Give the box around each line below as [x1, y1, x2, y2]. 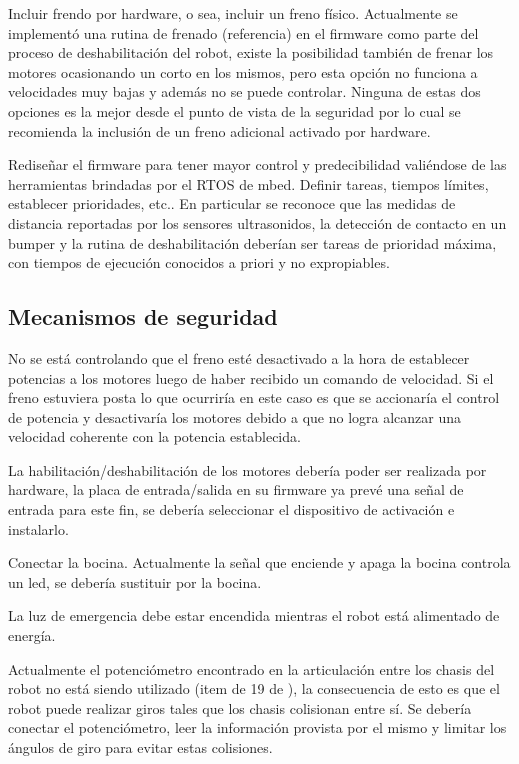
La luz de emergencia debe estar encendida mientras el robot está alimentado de [8, 605, 500, 626]
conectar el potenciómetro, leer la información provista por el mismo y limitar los [8, 717, 507, 738]
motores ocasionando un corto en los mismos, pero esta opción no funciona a [8, 61, 478, 82]
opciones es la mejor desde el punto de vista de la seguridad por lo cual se [8, 100, 461, 121]
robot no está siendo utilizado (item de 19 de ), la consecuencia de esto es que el [8, 678, 500, 699]
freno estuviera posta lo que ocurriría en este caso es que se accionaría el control [8, 387, 500, 408]
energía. [8, 625, 56, 646]
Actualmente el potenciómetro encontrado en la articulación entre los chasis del [8, 658, 495, 679]
